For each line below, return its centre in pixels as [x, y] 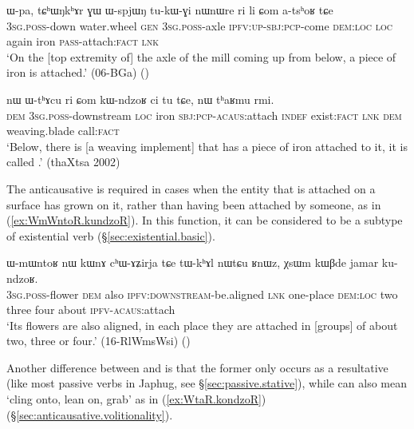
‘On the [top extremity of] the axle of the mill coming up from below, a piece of [201, 56]
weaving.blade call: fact [63, 131]
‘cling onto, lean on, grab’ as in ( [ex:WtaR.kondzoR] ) [136, 399]
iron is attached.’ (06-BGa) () [78, 72]
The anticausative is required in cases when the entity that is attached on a [191, 188]
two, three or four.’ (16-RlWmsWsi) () [99, 341]
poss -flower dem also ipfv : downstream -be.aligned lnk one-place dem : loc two [212, 294]
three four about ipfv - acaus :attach [91, 310]
